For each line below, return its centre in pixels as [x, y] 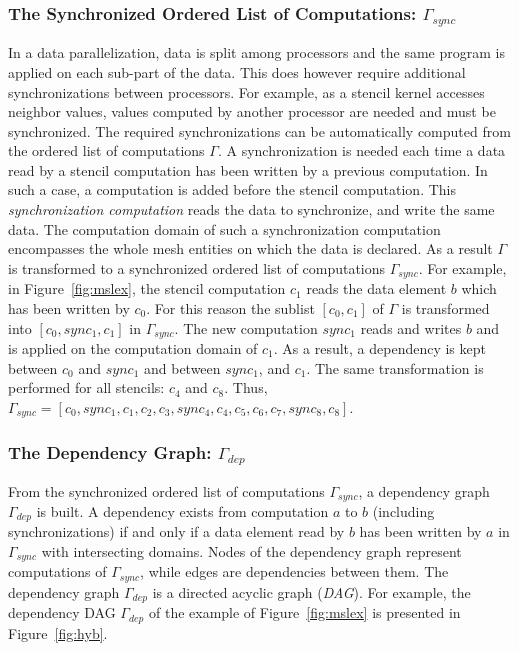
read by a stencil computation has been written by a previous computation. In [248, 169]
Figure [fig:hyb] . [58, 632]
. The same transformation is [395, 367]
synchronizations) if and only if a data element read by [176, 531]
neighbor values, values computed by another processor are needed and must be [252, 111]
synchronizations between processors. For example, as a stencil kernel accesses [246, 91]
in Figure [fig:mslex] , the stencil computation [147, 288]
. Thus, [246, 387]
